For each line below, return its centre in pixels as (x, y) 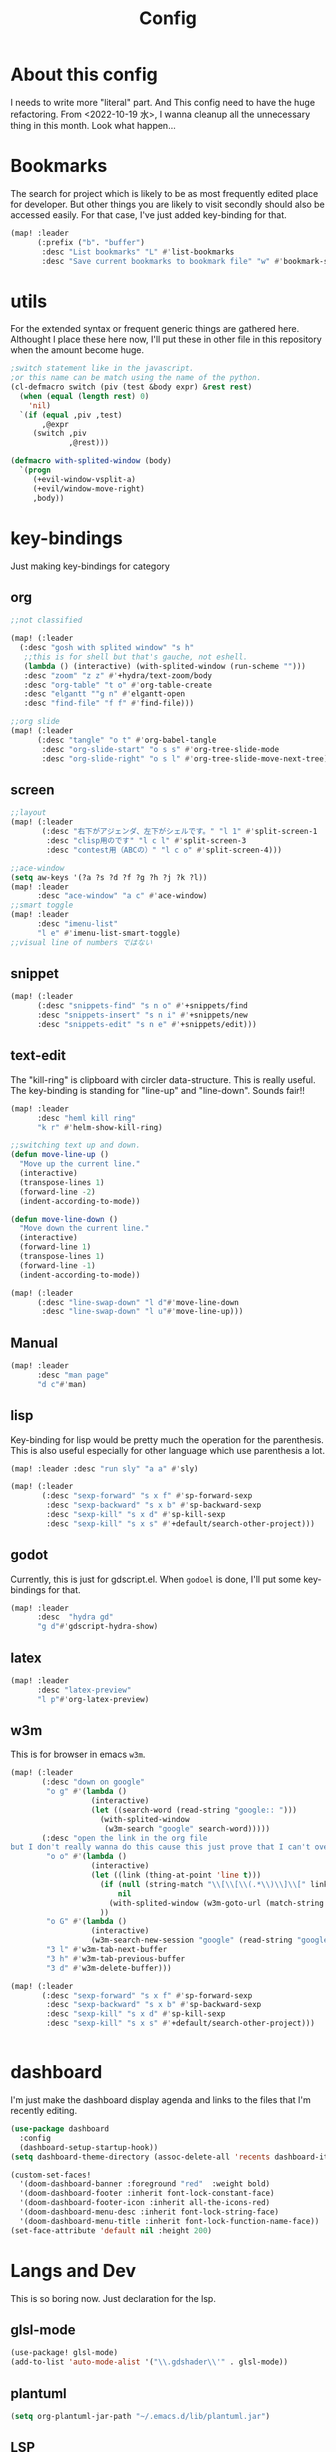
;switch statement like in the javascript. (102, 368)
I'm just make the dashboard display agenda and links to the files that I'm (161, 2100)
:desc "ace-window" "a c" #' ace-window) (122, 896)
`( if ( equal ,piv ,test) (71, 415)
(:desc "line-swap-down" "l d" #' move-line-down (138, 1302)
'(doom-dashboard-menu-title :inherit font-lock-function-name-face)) (169, 2221)
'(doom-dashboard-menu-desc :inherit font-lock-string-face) (149, 2212)
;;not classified (46, 620)
